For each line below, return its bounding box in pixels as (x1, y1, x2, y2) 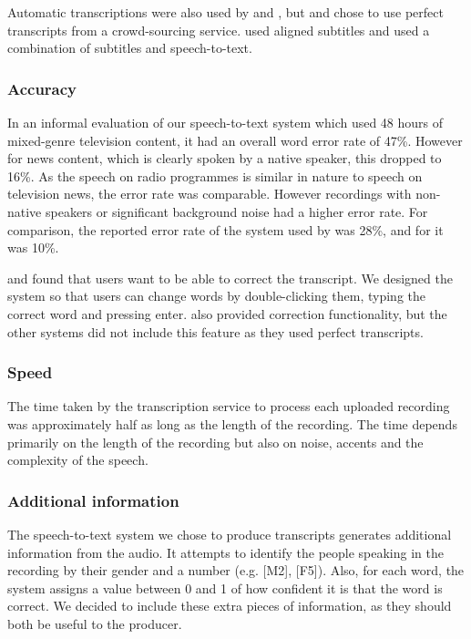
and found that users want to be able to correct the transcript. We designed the (7, 268, 453, 287)
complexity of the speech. (7, 450, 148, 469)
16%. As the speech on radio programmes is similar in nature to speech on (7, 166, 423, 185)
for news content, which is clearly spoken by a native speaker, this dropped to (7, 149, 442, 168)
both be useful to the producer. (7, 613, 182, 633)
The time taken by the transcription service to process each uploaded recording (7, 397, 450, 416)
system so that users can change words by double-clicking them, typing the (7, 286, 426, 305)
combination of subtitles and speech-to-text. (7, 38, 252, 57)
